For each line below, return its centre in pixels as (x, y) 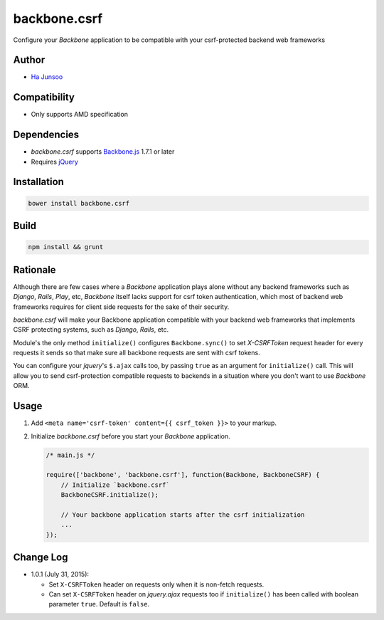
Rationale (34, 269)
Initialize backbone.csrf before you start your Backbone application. (130, 436)
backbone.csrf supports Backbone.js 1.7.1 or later (103, 152)
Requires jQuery (54, 162)
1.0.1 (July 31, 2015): (60, 574)
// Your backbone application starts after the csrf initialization (183, 515)
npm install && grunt (66, 247)
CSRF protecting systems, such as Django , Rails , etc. (91, 330)
